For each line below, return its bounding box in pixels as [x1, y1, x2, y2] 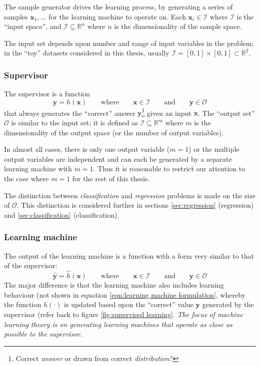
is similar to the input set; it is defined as [11, 117, 138, 128]
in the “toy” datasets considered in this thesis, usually [4, 47, 169, 58]
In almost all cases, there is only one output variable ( [4, 144, 170, 154]
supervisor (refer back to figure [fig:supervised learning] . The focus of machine [4, 309, 243, 319]
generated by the [202, 299, 254, 310]
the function [4, 299, 41, 310]
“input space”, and [4, 21, 61, 31]
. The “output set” [197, 107, 255, 118]
